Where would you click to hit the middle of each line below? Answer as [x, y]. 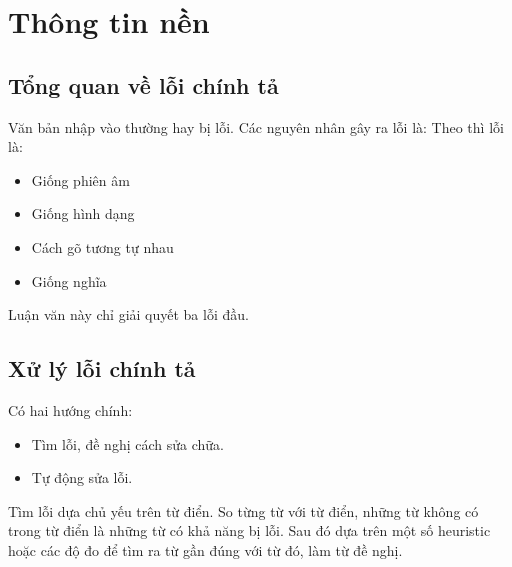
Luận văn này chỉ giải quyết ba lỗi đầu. [128, 314]
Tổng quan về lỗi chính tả [143, 84]
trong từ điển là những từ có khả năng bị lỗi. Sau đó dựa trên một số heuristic [249, 530]
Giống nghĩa [69, 280]
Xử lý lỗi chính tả [102, 368]
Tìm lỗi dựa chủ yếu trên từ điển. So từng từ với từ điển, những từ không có [243, 510]
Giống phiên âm [80, 179]
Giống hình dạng [83, 213]
